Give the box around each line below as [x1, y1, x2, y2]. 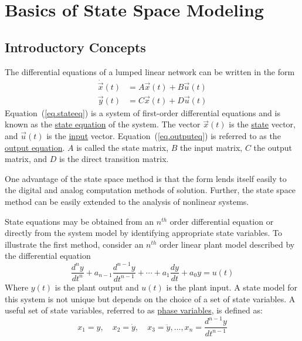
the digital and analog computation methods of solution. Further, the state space [5, 184, 296, 196]
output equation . [5, 141, 65, 153]
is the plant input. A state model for [166, 281, 297, 293]
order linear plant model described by [160, 238, 295, 250]
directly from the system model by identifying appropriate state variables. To [5, 227, 283, 239]
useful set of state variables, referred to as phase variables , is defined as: [5, 304, 263, 316]
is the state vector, [229, 118, 296, 130]
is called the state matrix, [76, 141, 169, 153]
